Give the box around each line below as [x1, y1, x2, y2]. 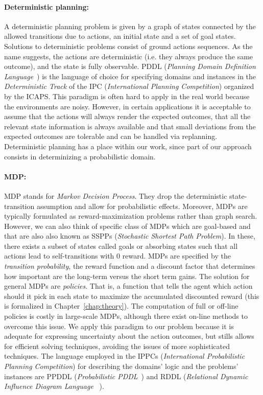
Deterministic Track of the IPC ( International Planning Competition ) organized [4, 81, 254, 91]
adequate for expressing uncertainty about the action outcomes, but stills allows [4, 331, 254, 341]
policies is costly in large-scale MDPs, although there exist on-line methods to [4, 311, 248, 321]
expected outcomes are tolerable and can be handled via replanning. [4, 131, 218, 142]
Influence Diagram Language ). [4, 381, 104, 391]
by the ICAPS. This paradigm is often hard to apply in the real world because [4, 90, 250, 101]
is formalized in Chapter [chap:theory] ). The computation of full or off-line [4, 300, 238, 311]
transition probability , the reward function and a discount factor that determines [4, 261, 255, 271]
